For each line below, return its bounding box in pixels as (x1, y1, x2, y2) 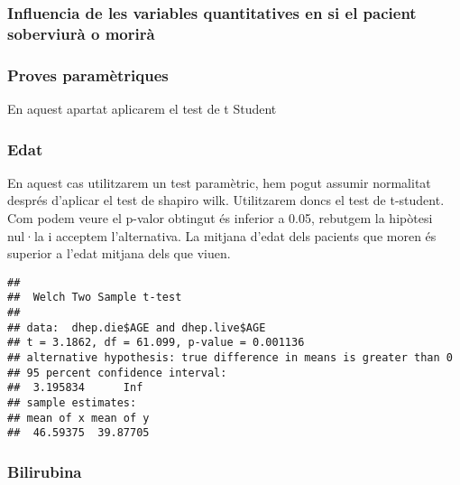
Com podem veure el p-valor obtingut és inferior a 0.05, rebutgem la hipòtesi (7, 208, 433, 227)
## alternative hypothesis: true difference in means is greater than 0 (7, 351, 453, 365)
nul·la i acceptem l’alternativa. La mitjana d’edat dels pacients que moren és (7, 226, 437, 245)
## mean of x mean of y (7, 411, 150, 424)
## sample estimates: (7, 396, 137, 410)
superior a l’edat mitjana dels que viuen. (7, 244, 231, 263)
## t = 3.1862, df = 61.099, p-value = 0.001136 (7, 336, 305, 350)
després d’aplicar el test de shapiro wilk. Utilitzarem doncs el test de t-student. (7, 191, 445, 210)
